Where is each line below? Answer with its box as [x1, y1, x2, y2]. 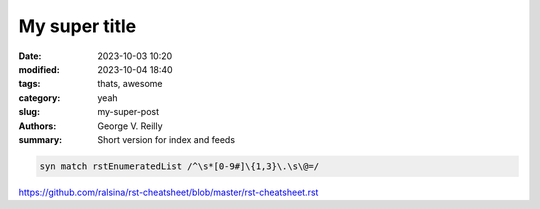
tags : [18, 78, 41, 90]
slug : [18, 106, 40, 118]
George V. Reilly [97, 120, 164, 132]
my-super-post [97, 106, 160, 118]
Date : [18, 50, 42, 62]
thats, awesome [97, 78, 163, 90]
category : [18, 91, 61, 104]
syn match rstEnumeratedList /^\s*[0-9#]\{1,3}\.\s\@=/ [39, 160, 320, 172]
